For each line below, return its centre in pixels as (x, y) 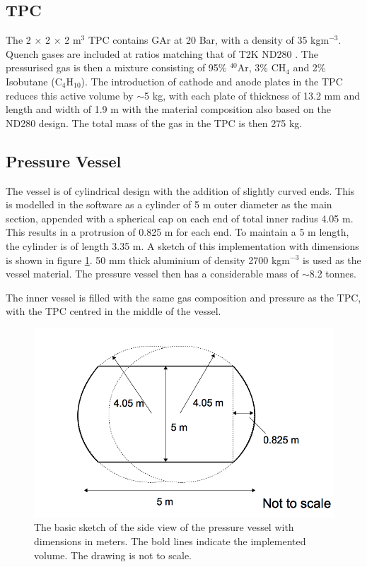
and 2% (309, 67)
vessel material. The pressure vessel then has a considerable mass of (152, 274)
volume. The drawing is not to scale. (113, 555)
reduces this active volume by (70, 95)
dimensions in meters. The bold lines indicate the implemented (170, 541)
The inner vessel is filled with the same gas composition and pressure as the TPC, (183, 297)
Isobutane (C (34, 81)
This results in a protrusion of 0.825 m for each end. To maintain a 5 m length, (177, 232)
